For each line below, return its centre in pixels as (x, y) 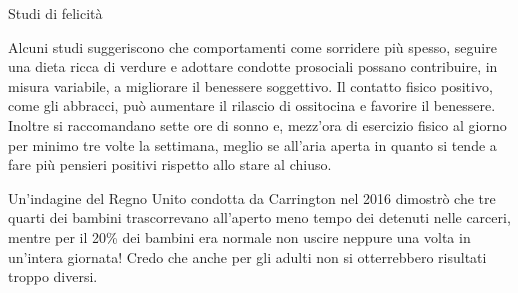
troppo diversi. (53, 276)
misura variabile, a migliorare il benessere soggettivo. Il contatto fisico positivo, (250, 85)
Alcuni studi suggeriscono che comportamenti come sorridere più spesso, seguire (252, 46)
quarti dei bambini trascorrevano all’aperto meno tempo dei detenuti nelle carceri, (259, 217)
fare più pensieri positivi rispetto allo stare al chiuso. (170, 164)
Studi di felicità (55, 13)
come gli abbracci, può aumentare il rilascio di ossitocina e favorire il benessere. (252, 105)
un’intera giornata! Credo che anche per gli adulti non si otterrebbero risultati (247, 256)
